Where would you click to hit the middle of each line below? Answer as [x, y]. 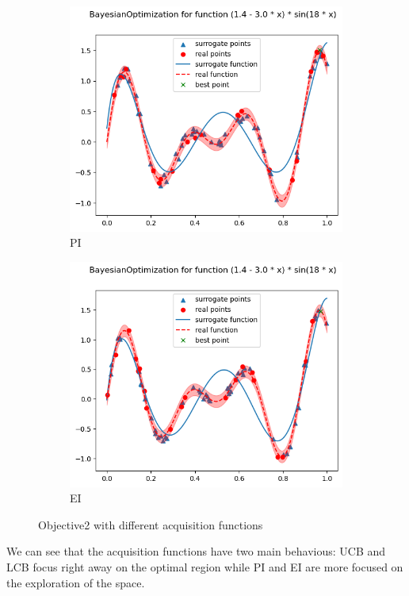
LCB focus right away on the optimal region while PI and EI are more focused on [205, 566]
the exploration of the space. [76, 582]
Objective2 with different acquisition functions [151, 524]
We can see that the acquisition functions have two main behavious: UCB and [196, 551]
